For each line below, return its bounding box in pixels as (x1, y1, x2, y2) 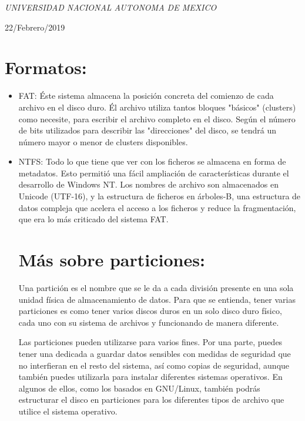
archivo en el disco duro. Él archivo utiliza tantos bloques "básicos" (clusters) (18, 101, 296, 113)
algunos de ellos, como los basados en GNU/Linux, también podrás (18, 382, 260, 394)
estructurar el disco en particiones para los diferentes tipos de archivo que (18, 393, 284, 406)
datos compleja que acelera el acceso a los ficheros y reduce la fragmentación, (18, 201, 296, 213)
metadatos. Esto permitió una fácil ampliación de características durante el (18, 166, 289, 179)
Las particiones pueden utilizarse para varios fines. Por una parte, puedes (18, 336, 283, 348)
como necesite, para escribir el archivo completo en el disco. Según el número (18, 112, 296, 125)
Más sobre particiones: (18, 248, 205, 272)
